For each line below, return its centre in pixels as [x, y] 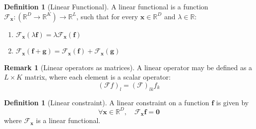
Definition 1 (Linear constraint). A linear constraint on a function [107, 102]
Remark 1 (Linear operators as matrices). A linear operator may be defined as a [128, 67]
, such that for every [107, 16]
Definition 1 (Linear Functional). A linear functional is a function [106, 6]
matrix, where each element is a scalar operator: [97, 77]
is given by [232, 102]
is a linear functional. [68, 120]
